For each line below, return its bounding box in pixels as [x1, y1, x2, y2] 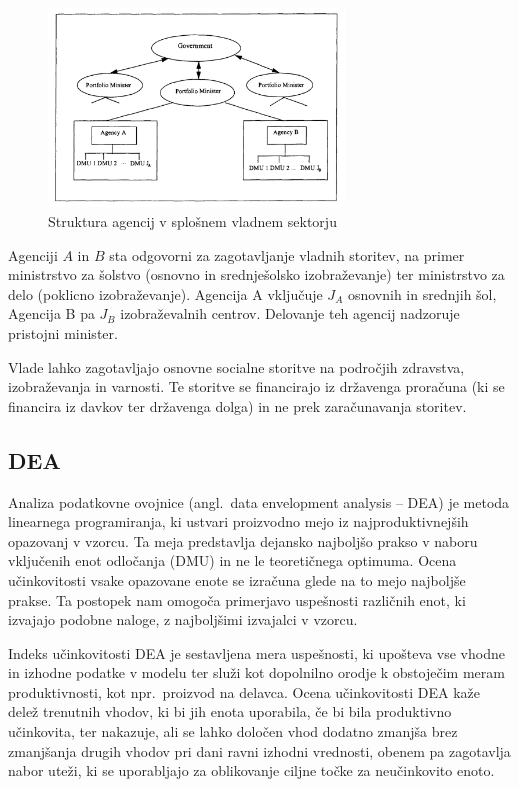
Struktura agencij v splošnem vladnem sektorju [48, 211, 337, 231]
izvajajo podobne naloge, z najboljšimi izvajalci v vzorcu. [8, 609, 358, 630]
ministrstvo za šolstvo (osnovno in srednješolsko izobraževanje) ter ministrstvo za [8, 264, 505, 285]
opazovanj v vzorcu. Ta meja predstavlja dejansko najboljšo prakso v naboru [8, 530, 478, 551]
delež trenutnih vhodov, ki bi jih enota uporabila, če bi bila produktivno [8, 701, 452, 722]
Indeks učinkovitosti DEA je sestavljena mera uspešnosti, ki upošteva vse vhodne [8, 642, 505, 663]
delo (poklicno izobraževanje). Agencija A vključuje [8, 283, 323, 304]
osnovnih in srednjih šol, [347, 283, 497, 304]
